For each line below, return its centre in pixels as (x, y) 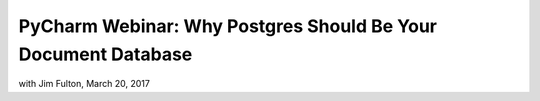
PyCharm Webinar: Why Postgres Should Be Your (227, 26)
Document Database (105, 54)
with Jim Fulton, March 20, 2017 (84, 84)
